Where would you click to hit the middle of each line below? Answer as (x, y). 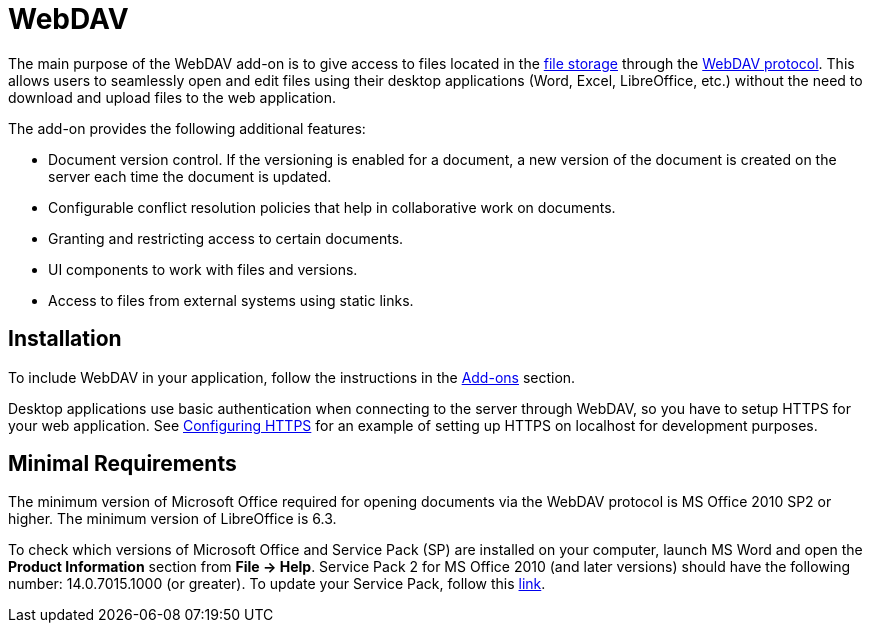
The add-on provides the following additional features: (187, 128)
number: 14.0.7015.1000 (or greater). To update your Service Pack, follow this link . (277, 584)
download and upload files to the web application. (172, 97)
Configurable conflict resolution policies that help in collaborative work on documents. (332, 207)
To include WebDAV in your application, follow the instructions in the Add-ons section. (292, 377)
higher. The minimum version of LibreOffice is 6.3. (172, 519)
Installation (65, 339)
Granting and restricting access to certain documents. (226, 238)
